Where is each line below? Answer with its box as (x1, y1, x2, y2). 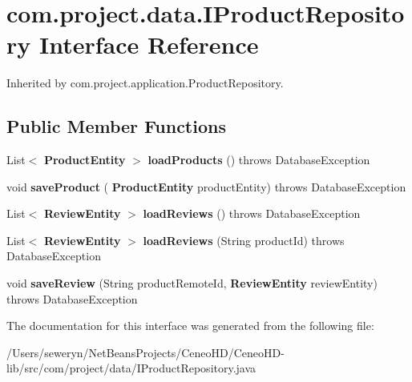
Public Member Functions (6, 114, 226, 139)
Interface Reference (38, 28, 259, 61)
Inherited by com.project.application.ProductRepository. (6, 74, 284, 91)
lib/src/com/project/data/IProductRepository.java (6, 360, 256, 376)
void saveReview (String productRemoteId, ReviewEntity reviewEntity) (6, 275, 378, 292)
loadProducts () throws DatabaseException (147, 151, 370, 168)
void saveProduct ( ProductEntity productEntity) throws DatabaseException (6, 178, 406, 195)
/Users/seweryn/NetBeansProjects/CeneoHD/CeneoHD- (6, 344, 285, 360)
